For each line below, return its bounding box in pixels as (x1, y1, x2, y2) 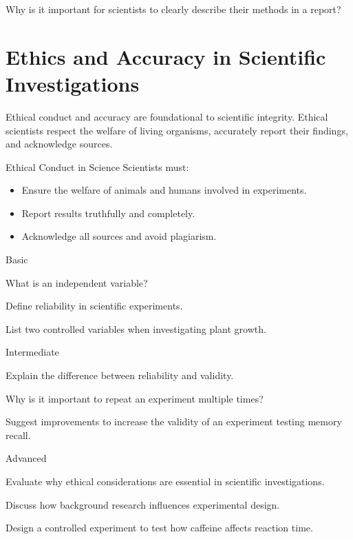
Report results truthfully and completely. (21, 205, 195, 220)
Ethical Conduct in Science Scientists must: (6, 159, 189, 174)
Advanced (6, 451, 47, 465)
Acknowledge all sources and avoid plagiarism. (21, 229, 217, 243)
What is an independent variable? (6, 275, 148, 289)
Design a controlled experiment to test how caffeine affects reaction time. (6, 520, 313, 535)
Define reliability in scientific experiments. (6, 298, 183, 313)
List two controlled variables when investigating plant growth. (6, 321, 266, 336)
